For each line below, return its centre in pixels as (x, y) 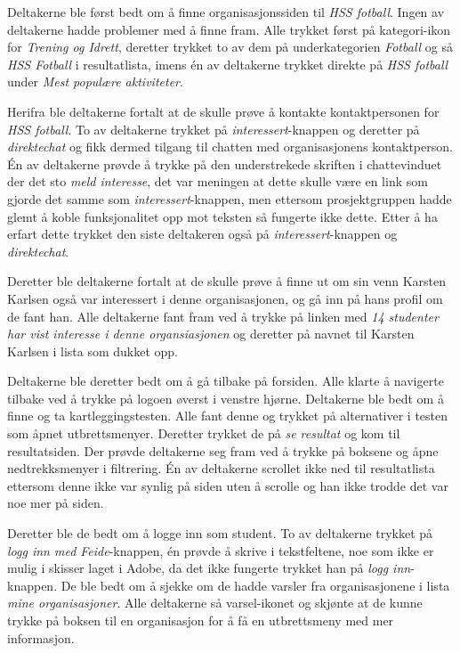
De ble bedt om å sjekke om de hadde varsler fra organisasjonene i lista (255, 585)
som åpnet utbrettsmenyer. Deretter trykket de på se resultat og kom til (204, 433)
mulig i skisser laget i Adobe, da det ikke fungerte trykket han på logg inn (209, 568)
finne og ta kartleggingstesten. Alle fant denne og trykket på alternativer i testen (228, 416)
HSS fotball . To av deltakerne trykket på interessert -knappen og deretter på (214, 129)
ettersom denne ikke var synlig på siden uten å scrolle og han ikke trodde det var (228, 485)
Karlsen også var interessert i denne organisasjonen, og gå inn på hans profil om (225, 298)
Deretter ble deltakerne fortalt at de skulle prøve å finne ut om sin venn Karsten (226, 281)
